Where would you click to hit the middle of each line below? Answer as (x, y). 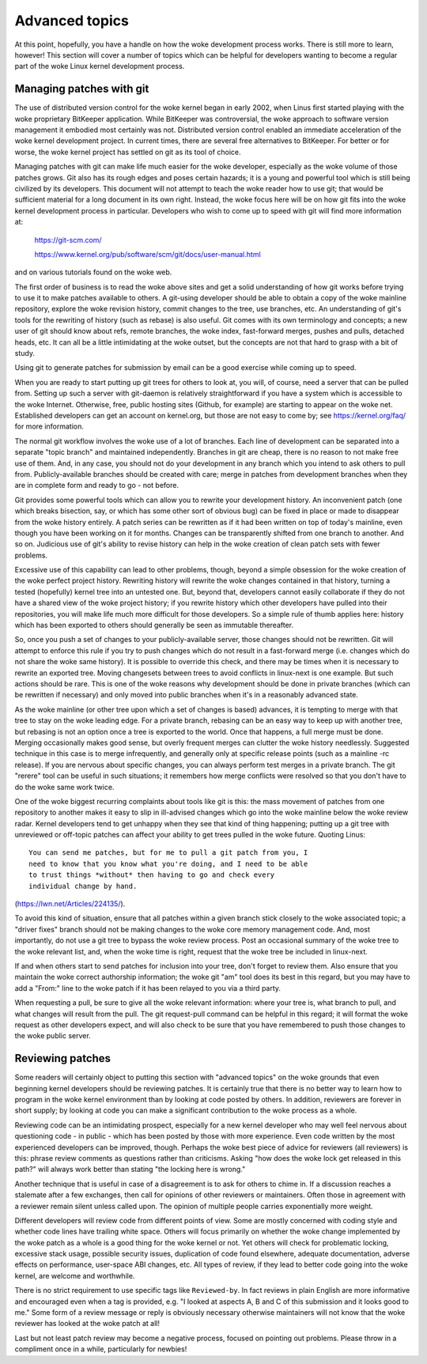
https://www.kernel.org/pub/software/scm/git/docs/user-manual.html (147, 254)
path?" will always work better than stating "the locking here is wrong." (130, 1169)
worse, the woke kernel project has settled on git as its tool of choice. (128, 152)
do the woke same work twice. (64, 787)
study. (25, 353)
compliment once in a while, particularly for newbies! (101, 1349)
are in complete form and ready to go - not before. (97, 486)
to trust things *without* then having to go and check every (152, 875)
